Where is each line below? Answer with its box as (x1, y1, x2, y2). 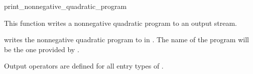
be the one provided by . (4, 44, 79, 54)
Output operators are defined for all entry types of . (4, 61, 164, 71)
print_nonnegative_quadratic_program (4, 1, 127, 11)
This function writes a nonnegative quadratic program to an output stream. (4, 17, 237, 28)
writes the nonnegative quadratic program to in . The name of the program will (4, 34, 249, 45)
